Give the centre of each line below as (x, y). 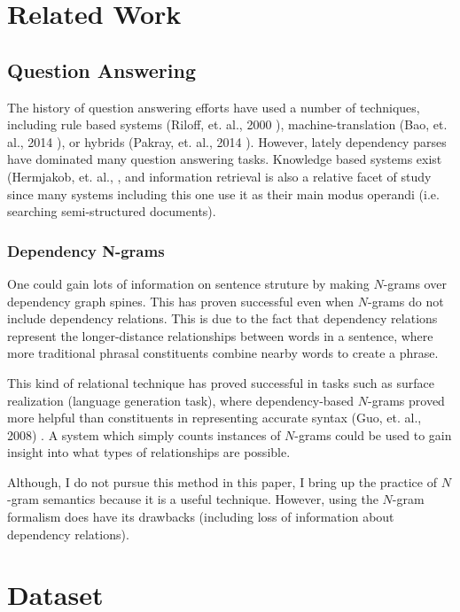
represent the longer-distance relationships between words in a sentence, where (220, 335)
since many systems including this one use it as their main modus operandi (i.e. (223, 194)
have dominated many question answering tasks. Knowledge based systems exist (225, 159)
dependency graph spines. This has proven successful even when (181, 301)
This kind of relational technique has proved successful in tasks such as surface (221, 382)
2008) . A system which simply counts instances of (144, 434)
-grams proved (406, 400)
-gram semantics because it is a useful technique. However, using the (193, 499)
